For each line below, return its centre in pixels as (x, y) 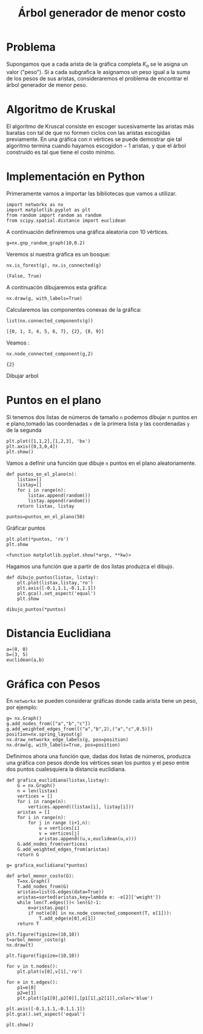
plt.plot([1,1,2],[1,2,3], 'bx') (48, 441)
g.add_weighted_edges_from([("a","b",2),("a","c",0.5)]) (80, 729)
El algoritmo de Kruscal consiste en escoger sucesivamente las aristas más (100, 126)
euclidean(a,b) (25, 660)
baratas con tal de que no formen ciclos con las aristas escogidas (88, 132)
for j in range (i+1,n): (59, 823)
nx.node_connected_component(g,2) (50, 354)
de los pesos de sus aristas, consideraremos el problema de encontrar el (97, 78)
